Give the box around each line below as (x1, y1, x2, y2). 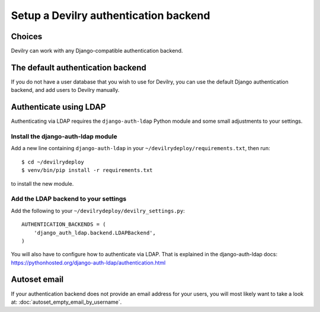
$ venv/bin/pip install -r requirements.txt (21, 167, 153, 174)
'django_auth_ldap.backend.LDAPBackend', (33, 229, 156, 236)
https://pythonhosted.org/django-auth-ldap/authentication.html (11, 259, 166, 266)
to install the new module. (11, 180, 74, 187)
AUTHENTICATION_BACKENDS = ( (21, 221, 106, 228)
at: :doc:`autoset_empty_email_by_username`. (11, 298, 122, 305)
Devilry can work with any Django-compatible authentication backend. (11, 47, 183, 55)
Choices (11, 31, 43, 42)
